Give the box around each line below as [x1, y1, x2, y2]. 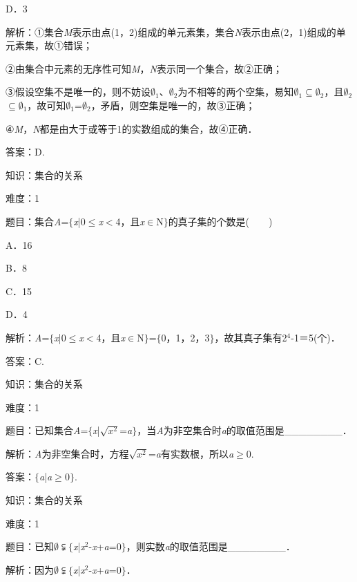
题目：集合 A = [6, 214, 69, 228]
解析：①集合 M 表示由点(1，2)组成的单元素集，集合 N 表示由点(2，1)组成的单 [6, 24, 346, 39]
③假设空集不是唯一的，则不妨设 [6, 84, 151, 99]
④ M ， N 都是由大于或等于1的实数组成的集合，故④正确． [6, 121, 258, 135]
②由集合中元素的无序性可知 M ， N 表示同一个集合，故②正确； [6, 61, 282, 75]
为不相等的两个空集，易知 [177, 84, 294, 99]
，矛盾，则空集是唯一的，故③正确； [90, 97, 255, 112]
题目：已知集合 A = [6, 423, 88, 438]
